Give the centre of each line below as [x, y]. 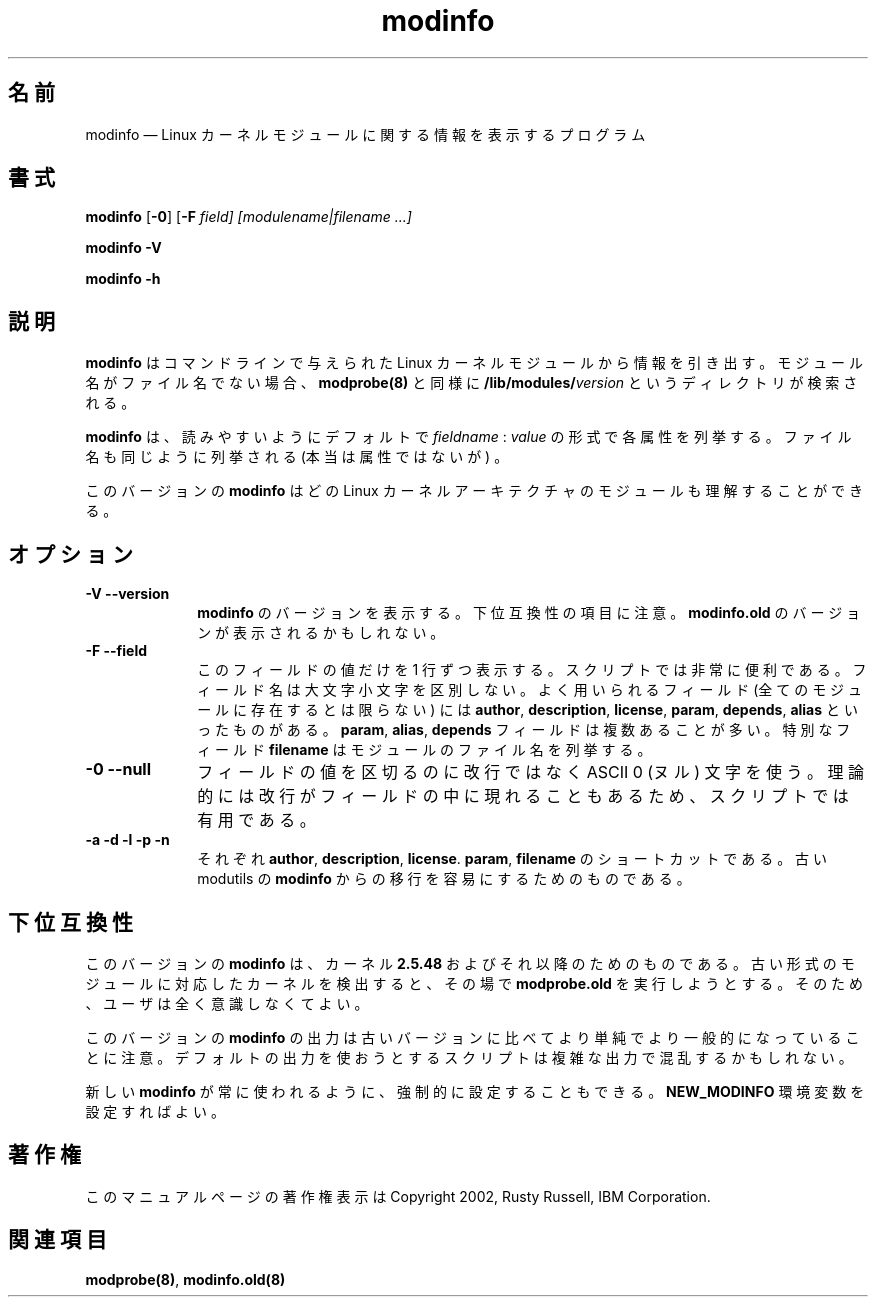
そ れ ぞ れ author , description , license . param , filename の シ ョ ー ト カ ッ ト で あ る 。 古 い [512, 859]
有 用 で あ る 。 [256, 820]
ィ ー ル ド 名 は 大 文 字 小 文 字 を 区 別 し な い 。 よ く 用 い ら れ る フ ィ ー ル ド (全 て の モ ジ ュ [530, 690]
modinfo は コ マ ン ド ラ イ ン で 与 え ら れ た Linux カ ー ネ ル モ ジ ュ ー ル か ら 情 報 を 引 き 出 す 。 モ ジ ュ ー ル [474, 363]
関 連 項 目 [57, 1240]
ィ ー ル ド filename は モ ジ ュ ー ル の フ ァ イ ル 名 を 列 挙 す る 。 [424, 750]
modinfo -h [123, 279]
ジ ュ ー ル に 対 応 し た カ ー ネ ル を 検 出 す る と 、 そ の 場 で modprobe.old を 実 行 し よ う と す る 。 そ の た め [474, 983]
